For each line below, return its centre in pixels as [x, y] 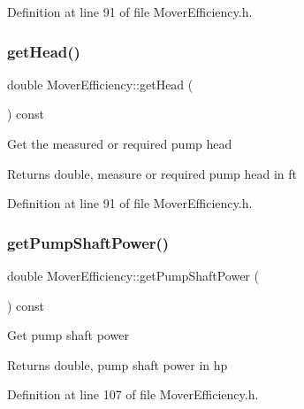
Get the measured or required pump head [120, 143]
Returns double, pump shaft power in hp [118, 364]
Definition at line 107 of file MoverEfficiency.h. [133, 394]
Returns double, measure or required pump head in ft [152, 173]
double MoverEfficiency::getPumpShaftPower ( [133, 275]
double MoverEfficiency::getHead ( [100, 84]
